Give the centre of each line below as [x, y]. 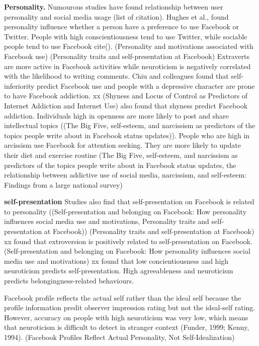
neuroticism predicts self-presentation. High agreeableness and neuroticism [119, 271]
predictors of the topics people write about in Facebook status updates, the [120, 165]
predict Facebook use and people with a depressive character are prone [146, 85]
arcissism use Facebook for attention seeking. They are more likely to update [122, 145]
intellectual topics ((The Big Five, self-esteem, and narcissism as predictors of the [130, 125]
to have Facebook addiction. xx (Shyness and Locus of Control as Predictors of [126, 96]
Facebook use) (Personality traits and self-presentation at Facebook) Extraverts [127, 56]
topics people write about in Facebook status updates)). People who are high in [127, 135]
